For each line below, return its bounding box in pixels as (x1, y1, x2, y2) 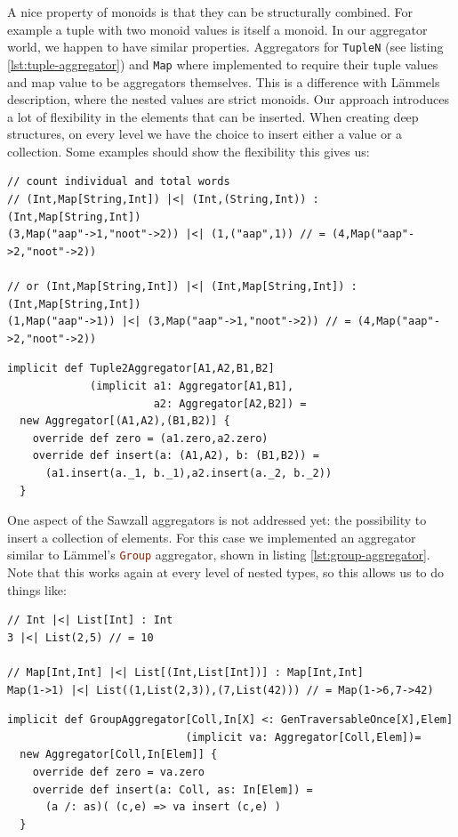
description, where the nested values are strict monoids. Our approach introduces (7, 90, 449, 109)
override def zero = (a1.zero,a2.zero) (32, 431, 269, 445)
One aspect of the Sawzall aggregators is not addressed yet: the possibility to (7, 511, 427, 529)
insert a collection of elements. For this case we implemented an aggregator (7, 527, 416, 546)
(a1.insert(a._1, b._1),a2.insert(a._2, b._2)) (44, 466, 333, 479)
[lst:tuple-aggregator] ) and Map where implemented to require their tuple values (7, 54, 438, 73)
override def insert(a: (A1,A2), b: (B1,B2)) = (32, 449, 319, 463)
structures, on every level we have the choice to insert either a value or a (7, 125, 403, 143)
